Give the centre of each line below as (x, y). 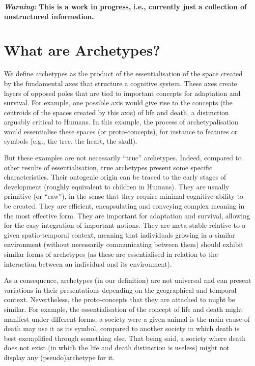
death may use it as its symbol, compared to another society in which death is (122, 328)
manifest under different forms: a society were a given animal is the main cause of (127, 319)
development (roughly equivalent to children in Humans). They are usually (117, 186)
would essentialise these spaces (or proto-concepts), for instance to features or (121, 131)
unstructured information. (49, 16)
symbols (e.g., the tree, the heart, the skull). (71, 141)
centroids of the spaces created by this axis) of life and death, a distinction (116, 112)
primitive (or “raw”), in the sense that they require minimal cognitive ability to (124, 196)
